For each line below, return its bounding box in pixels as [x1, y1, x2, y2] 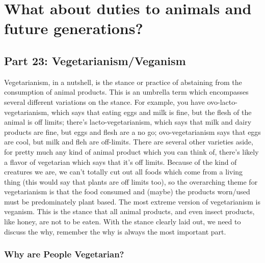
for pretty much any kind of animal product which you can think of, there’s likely [4, 146, 259, 157]
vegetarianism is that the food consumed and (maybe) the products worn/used [4, 186, 250, 197]
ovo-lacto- [207, 96, 237, 107]
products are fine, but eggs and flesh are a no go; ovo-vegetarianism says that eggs [4, 126, 261, 137]
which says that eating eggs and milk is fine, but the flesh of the [51, 106, 252, 117]
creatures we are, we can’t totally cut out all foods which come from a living [4, 166, 243, 177]
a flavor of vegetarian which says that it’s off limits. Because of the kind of [4, 156, 237, 167]
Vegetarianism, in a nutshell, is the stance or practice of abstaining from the [4, 76, 242, 87]
